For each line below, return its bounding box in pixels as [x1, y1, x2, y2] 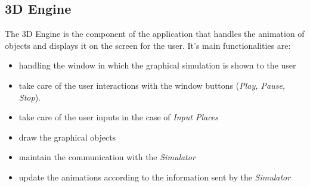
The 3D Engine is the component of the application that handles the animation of [5, 27, 305, 40]
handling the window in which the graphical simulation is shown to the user [18, 59, 296, 71]
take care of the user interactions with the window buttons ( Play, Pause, [18, 79, 286, 91]
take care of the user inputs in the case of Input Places [18, 111, 219, 123]
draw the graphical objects [18, 130, 116, 143]
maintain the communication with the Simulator [18, 151, 196, 163]
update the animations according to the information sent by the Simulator [18, 170, 291, 183]
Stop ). [18, 91, 41, 103]
